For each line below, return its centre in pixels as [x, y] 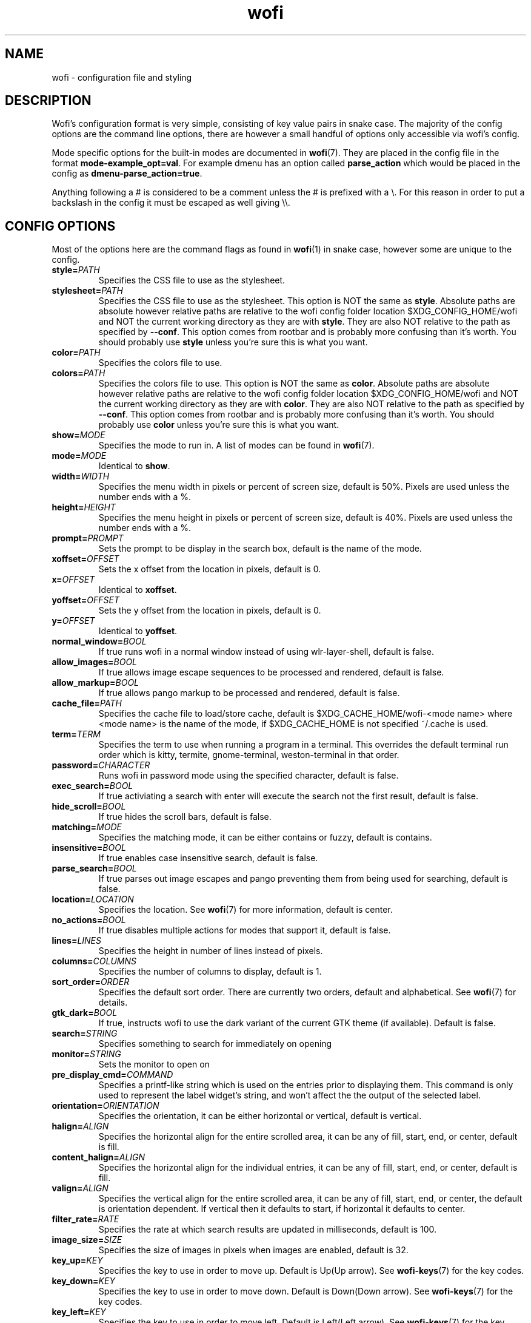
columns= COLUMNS [94, 961]
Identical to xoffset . [138, 590]
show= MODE [78, 435]
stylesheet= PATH [87, 291]
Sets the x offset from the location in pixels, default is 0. [210, 569]
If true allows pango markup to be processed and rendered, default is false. [249, 693]
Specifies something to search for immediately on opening [215, 1044]
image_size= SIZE [87, 1240]
